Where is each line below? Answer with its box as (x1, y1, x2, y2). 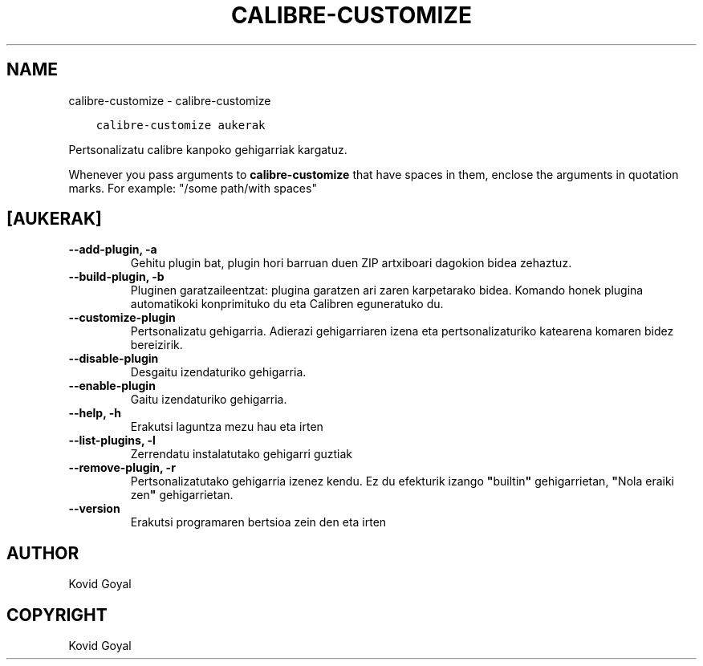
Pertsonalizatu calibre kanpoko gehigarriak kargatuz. (68, 142, 347, 156)
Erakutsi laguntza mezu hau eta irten (130, 420, 323, 434)
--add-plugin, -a (68, 242, 157, 257)
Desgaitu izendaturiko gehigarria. (130, 365, 307, 380)
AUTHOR (6, 542, 79, 563)
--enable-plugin (68, 379, 156, 393)
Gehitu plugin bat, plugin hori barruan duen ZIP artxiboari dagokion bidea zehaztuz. (130, 256, 572, 270)
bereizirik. (130, 338, 183, 352)
